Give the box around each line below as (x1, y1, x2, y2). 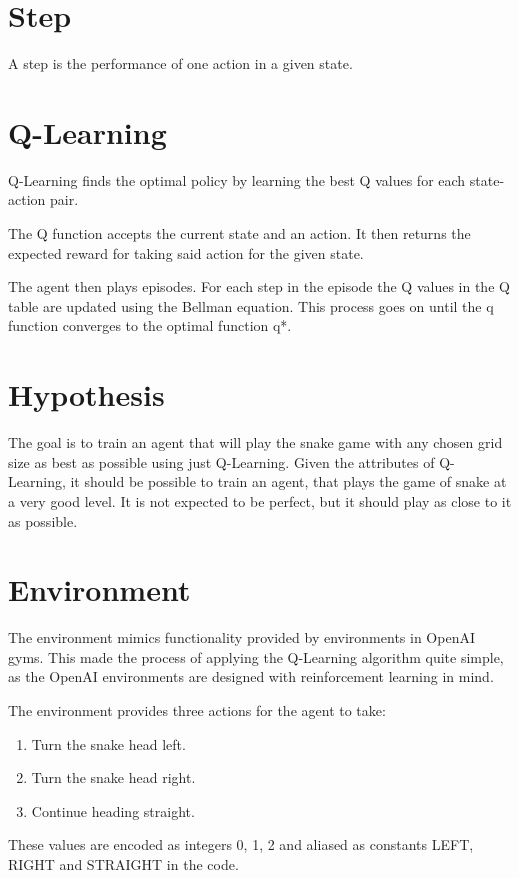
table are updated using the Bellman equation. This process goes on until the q (8, 295, 494, 316)
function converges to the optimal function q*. (8, 315, 292, 336)
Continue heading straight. (31, 800, 195, 821)
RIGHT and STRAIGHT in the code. (8, 853, 239, 874)
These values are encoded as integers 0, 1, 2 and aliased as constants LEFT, (8, 834, 474, 855)
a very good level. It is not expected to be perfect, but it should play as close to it (8, 490, 512, 511)
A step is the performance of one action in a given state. (8, 53, 353, 74)
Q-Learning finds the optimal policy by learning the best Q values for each (8, 169, 466, 190)
